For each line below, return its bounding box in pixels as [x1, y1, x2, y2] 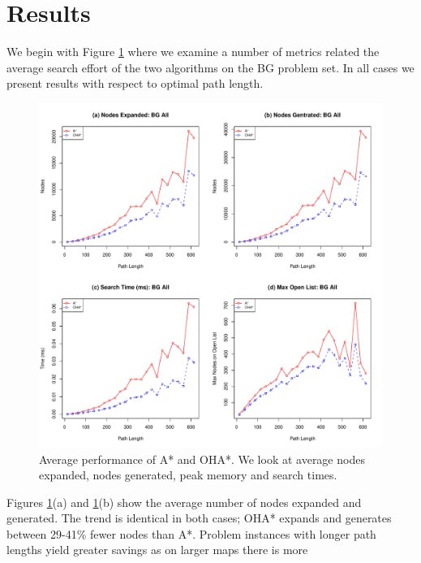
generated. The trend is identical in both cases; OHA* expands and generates [6, 509, 392, 526]
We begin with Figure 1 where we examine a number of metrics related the [6, 43, 380, 60]
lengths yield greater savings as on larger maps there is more [6, 541, 308, 558]
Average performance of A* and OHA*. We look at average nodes [39, 450, 365, 467]
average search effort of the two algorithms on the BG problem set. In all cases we [6, 58, 415, 76]
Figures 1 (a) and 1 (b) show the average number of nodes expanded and [6, 493, 362, 510]
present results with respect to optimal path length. [6, 75, 264, 92]
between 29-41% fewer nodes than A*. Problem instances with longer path [6, 525, 376, 542]
